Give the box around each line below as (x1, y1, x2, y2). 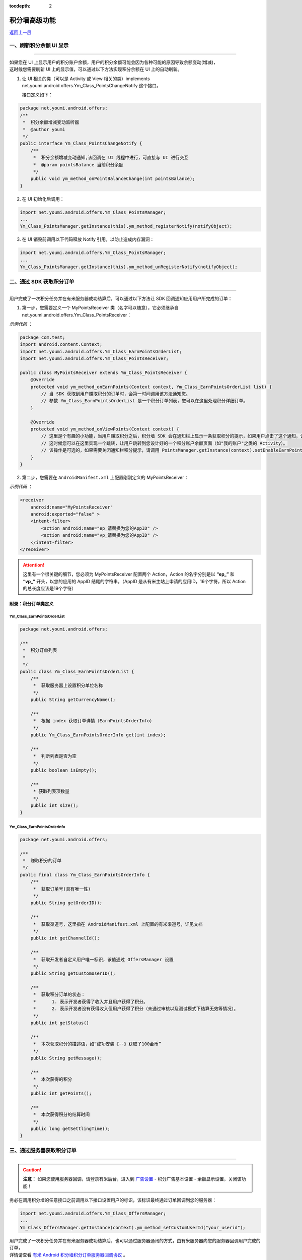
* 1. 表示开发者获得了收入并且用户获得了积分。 (33, 998, 148, 1004)
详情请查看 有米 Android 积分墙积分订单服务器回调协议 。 (9, 1251, 128, 1257)
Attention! (23, 562, 45, 568)
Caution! (23, 1167, 42, 1173)
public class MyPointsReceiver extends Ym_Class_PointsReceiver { (20, 369, 187, 375)
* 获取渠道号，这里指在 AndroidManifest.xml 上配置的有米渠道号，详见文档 (33, 921, 203, 927)
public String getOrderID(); (30, 900, 103, 906)
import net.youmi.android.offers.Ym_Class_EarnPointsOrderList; (20, 348, 182, 354)
